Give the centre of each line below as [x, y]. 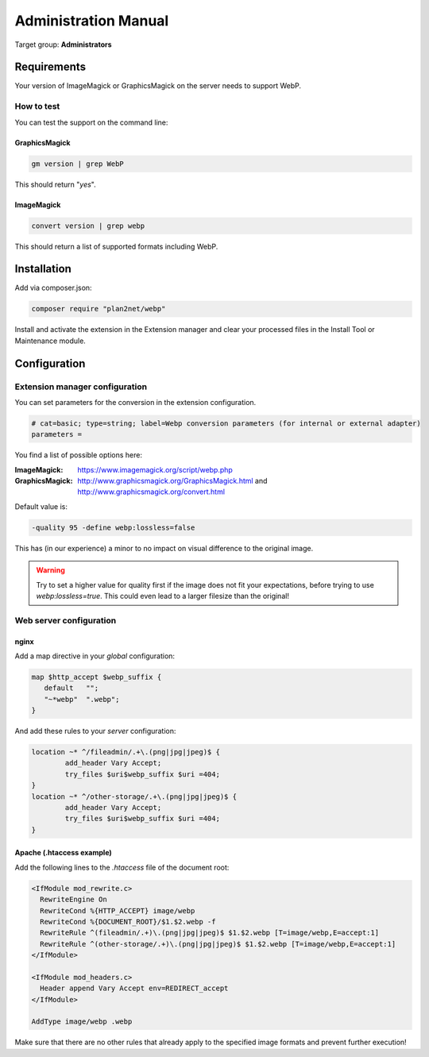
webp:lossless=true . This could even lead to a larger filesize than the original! [163, 596]
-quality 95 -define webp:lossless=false [113, 527]
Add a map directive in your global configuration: [95, 656]
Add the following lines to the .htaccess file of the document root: [122, 867]
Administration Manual [92, 21]
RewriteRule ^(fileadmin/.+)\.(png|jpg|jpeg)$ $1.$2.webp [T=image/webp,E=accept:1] [210, 933]
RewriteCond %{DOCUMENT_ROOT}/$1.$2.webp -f [128, 922]
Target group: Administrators [63, 44]
